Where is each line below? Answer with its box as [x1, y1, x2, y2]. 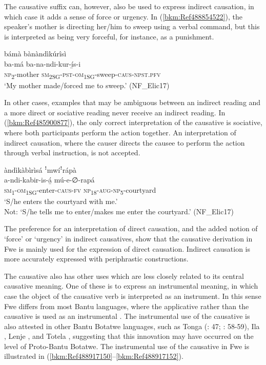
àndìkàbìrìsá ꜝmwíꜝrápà [4, 164, 76, 175]
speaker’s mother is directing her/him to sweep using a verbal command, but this [4, 21, 260, 32]
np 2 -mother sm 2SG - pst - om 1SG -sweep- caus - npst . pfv [4, 68, 161, 80]
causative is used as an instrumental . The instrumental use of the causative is [4, 311, 250, 321]
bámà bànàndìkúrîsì [4, 48, 67, 59]
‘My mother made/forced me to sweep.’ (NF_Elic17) [4, 79, 170, 90]
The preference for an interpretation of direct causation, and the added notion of [4, 223, 258, 234]
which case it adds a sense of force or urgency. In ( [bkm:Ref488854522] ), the [4, 11, 242, 22]
